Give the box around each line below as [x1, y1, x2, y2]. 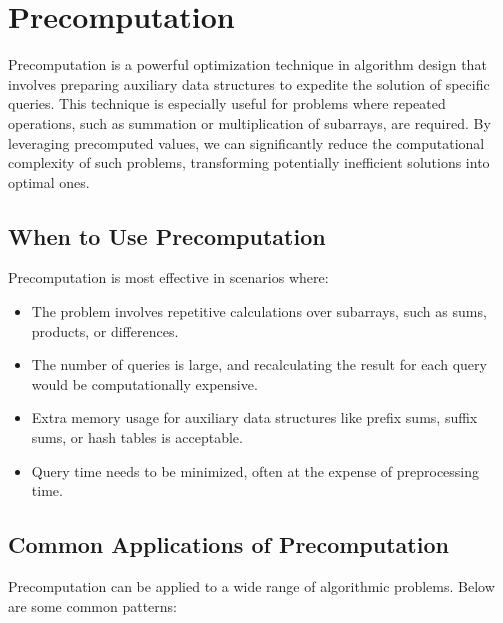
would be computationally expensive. [31, 373, 258, 394]
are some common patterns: [8, 595, 177, 616]
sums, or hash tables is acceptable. [31, 427, 243, 448]
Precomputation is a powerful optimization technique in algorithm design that [8, 54, 487, 75]
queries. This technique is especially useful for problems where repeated [8, 93, 446, 114]
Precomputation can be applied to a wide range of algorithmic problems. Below [8, 576, 495, 597]
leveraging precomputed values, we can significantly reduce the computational [8, 132, 485, 153]
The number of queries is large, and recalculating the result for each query [31, 354, 487, 375]
